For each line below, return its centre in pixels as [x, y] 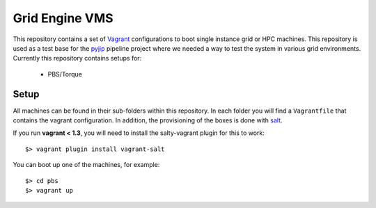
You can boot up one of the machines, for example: [86, 165]
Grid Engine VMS [63, 18]
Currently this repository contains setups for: [77, 58]
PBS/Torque [65, 74]
